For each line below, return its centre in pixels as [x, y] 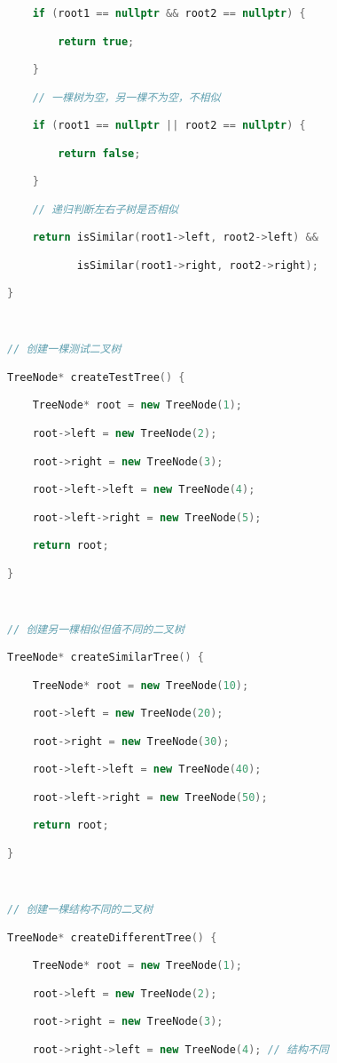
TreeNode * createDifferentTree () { [112, 937]
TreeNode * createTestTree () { [96, 377]
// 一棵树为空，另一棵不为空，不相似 [126, 97]
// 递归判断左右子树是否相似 [105, 209]
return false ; [99, 153]
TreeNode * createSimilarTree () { [106, 658]
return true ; [96, 41]
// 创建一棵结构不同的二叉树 [80, 909]
